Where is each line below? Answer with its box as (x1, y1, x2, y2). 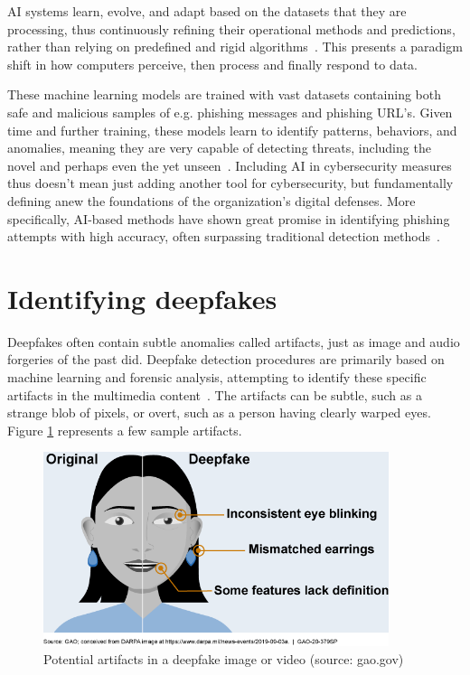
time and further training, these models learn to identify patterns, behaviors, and (7, 120, 457, 139)
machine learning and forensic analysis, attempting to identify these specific (7, 368, 427, 387)
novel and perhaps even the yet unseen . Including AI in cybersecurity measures (7, 155, 452, 174)
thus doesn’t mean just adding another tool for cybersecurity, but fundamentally (7, 173, 454, 192)
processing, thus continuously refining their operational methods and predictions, (7, 19, 456, 38)
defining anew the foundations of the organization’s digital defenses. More (7, 191, 416, 210)
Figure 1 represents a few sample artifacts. (7, 420, 242, 439)
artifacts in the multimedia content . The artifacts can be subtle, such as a (7, 385, 422, 404)
